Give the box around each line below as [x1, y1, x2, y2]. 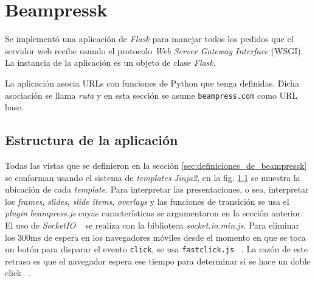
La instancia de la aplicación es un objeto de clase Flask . [5, 56, 216, 69]
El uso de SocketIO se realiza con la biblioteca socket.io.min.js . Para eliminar [5, 218, 300, 231]
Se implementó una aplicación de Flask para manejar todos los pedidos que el [5, 32, 294, 45]
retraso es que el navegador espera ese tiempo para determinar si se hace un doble [5, 254, 311, 267]
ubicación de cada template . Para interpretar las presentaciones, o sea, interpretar [5, 183, 309, 196]
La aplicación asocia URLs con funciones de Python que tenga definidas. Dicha [5, 76, 299, 89]
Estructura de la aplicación [5, 130, 178, 149]
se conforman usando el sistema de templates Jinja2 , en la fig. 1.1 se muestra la [5, 171, 300, 183]
